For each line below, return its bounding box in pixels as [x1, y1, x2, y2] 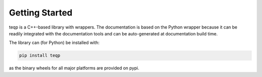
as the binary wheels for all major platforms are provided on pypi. [9, 65, 139, 71]
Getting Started [9, 7, 73, 18]
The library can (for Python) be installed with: [9, 40, 99, 46]
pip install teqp [19, 53, 61, 58]
